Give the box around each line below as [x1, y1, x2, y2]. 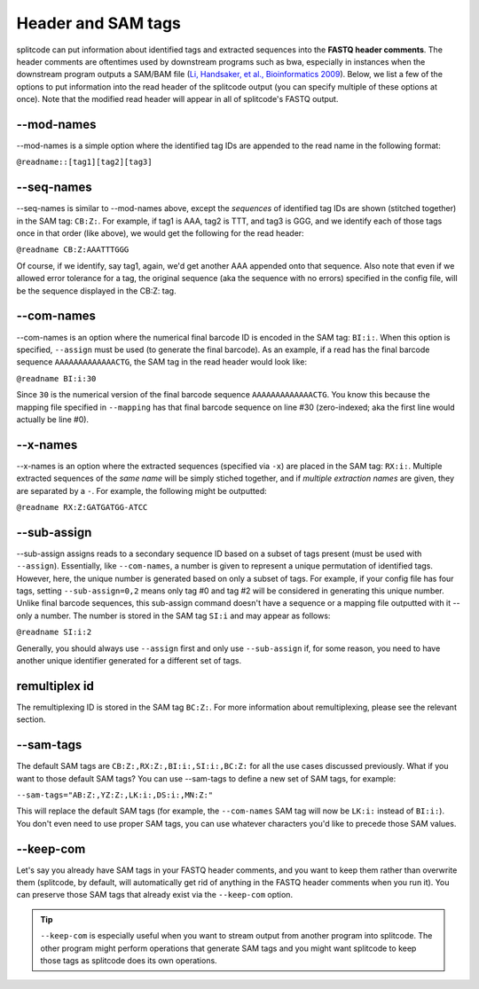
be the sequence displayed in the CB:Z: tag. [16, 285, 177, 296]
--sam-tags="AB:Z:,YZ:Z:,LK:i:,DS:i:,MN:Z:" [16, 790, 214, 800]
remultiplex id [16, 679, 95, 694]
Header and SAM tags [16, 13, 182, 33]
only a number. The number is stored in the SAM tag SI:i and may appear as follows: [16, 610, 331, 621]
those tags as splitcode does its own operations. [40, 955, 217, 966]
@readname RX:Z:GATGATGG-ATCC [16, 502, 148, 512]
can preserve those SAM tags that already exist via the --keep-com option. [16, 890, 293, 900]
